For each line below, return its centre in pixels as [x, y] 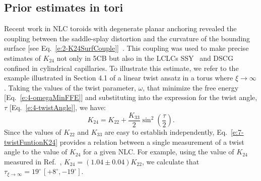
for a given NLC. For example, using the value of [159, 152]
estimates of [22, 58]
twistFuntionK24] [31, 142]
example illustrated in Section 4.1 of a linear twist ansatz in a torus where [119, 78]
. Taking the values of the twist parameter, [70, 87]
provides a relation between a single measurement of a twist [152, 142]
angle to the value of [36, 152]
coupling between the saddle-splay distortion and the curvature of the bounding [127, 38]
